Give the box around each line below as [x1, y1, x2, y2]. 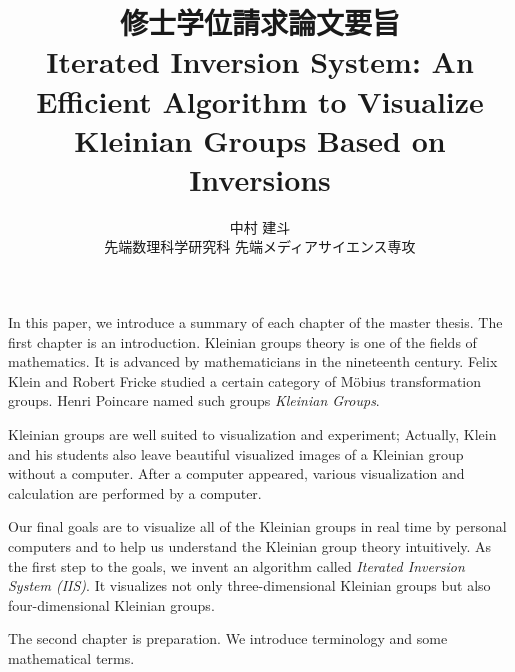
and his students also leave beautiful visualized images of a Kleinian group [8, 443, 464, 464]
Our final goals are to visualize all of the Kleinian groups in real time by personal [8, 516, 507, 537]
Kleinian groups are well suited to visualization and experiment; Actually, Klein [8, 424, 497, 445]
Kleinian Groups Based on [74, 119, 446, 160]
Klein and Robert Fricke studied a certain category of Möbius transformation [8, 370, 482, 391]
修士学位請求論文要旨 [119, 2, 400, 43]
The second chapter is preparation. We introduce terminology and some [8, 628, 448, 649]
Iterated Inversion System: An [46, 41, 474, 82]
